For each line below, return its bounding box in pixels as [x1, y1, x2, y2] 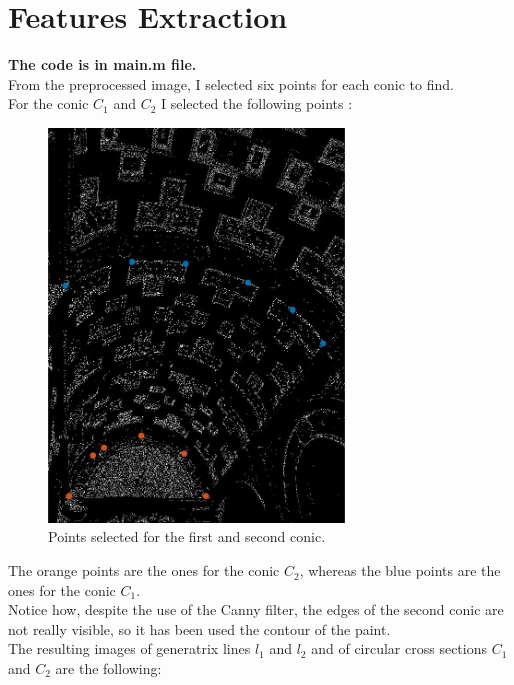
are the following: [55, 658, 162, 679]
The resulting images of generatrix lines [8, 638, 251, 659]
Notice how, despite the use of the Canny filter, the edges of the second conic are [8, 599, 504, 620]
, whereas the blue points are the [299, 560, 501, 581]
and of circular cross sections [311, 638, 488, 659]
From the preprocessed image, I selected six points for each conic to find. [8, 73, 454, 94]
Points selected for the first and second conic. [48, 526, 326, 547]
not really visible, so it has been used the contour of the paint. [8, 618, 391, 639]
